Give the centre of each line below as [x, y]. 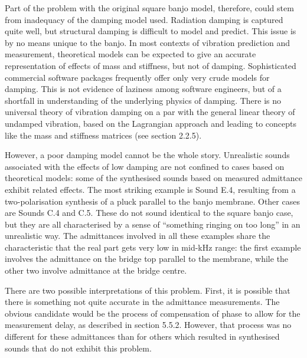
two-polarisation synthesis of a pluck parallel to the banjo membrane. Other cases [152, 201]
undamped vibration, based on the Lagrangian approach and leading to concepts [151, 123]
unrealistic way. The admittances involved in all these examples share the [138, 236]
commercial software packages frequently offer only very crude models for [137, 77]
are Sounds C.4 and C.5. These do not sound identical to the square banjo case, [149, 213]
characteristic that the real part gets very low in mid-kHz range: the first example [153, 247]
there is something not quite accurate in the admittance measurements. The [142, 302]
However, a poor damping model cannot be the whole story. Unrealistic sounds [147, 155]
